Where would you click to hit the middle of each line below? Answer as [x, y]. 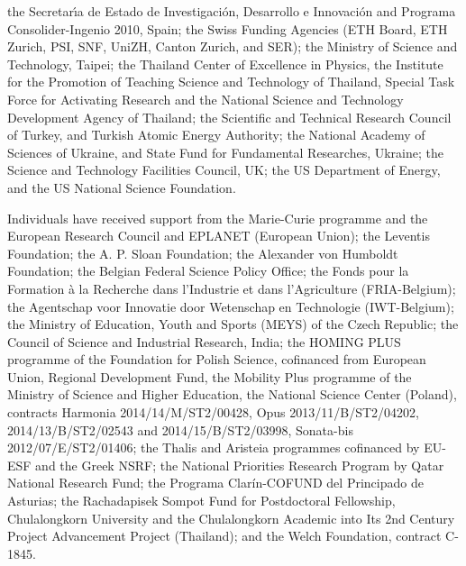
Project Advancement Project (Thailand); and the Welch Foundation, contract [224, 536]
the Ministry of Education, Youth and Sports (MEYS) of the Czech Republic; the [233, 324]
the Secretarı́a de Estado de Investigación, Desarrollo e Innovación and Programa [232, 11]
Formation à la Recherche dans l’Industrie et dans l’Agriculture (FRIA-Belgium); [232, 288]
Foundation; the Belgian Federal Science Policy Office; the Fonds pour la [208, 271]
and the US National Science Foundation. [122, 187]
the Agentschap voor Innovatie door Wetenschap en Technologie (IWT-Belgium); [231, 306]
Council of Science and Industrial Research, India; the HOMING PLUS [204, 341]
